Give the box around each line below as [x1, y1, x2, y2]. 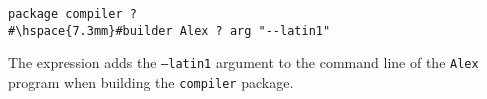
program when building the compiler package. [8, 71, 294, 92]
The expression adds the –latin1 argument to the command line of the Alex [8, 52, 479, 73]
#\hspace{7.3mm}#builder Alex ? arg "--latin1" [8, 23, 331, 38]
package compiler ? [8, 7, 137, 21]
